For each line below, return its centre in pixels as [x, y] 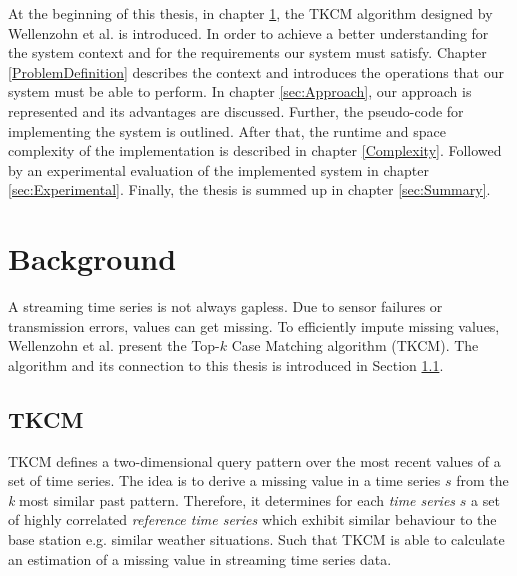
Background [92, 258]
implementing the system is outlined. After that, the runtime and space [227, 130]
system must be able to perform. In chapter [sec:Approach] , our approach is [240, 91]
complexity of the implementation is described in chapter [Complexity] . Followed [255, 150]
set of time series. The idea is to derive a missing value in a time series [224, 480]
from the [482, 480]
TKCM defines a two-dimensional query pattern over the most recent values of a [254, 460]
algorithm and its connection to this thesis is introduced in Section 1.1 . [226, 364]
